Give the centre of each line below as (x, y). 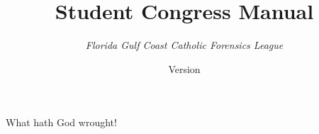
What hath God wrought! (61, 122)
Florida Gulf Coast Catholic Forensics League (184, 45)
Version (184, 68)
